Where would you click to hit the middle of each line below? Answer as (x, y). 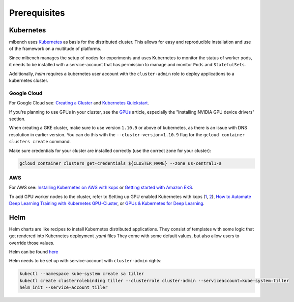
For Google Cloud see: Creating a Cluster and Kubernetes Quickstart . (79, 103)
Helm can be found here (34, 252)
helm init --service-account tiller (64, 288)
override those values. (32, 243)
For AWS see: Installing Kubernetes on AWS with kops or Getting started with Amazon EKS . (101, 188)
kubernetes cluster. (29, 80)
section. (17, 119)
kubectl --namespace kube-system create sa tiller (82, 274)
